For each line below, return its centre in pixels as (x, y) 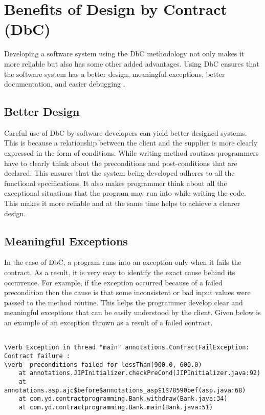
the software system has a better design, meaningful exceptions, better (115, 74)
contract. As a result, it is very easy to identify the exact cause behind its (120, 272)
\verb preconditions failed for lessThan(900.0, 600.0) (103, 365)
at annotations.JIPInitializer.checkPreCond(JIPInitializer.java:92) (140, 373)
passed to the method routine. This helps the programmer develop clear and (124, 302)
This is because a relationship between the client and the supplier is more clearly (131, 143)
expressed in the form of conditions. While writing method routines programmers (131, 153)
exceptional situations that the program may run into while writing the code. (125, 193)
